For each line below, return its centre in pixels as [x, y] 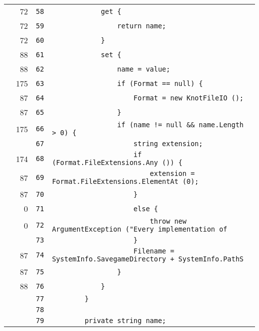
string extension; [168, 144]
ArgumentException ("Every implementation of [140, 229]
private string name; [125, 321]
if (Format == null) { [160, 83]
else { [146, 208]
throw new [168, 221]
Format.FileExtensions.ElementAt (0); [126, 181]
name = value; [144, 69]
